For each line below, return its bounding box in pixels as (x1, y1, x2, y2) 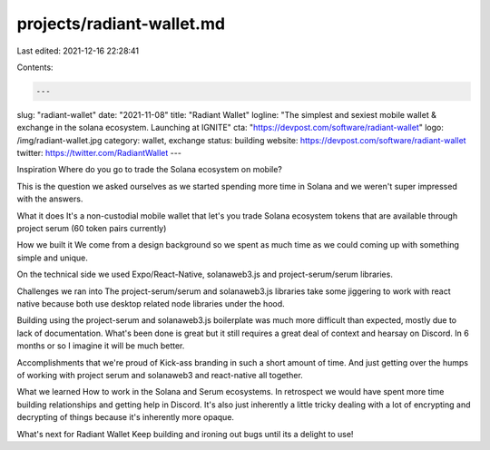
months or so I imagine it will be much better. (16, 340, 185, 351)
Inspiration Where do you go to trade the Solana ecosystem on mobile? (16, 164, 283, 175)
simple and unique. (16, 252, 88, 263)
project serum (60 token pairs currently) (16, 223, 167, 234)
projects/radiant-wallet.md (16, 14, 226, 34)
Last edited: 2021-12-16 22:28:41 (16, 45, 140, 56)
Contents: (16, 62, 54, 73)
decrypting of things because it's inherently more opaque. (16, 412, 235, 423)
